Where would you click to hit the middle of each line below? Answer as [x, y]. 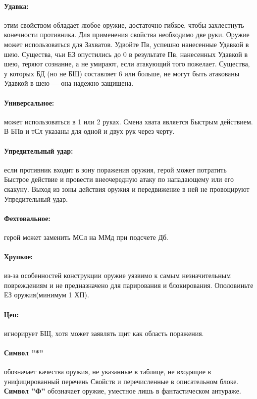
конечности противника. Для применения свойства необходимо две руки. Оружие [127, 34]
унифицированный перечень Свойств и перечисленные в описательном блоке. [121, 381]
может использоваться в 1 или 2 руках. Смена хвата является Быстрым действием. [128, 121]
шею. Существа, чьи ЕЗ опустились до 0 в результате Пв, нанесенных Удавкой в [126, 54]
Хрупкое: [19, 256]
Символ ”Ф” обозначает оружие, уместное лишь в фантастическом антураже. [123, 391]
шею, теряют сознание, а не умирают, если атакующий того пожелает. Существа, [127, 64]
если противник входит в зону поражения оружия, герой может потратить [115, 169]
